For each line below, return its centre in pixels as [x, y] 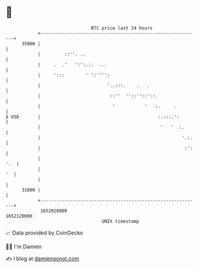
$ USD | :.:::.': [92, 117]
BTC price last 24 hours [122, 28]
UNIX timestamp [120, 221]
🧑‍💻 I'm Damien [24, 247]
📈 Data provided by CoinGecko [44, 233]
